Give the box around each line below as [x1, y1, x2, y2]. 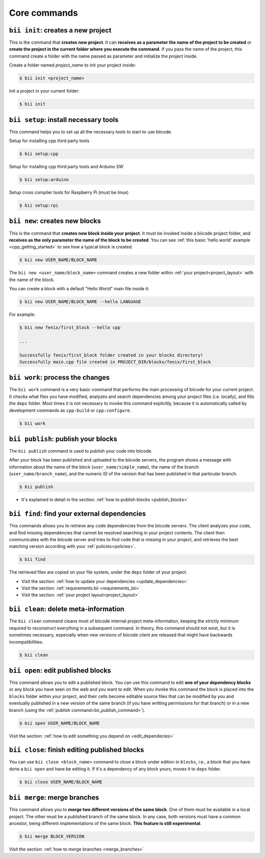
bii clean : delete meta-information [9, 605, 125, 613]
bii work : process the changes [9, 373, 110, 382]
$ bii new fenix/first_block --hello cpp [19, 325, 121, 330]
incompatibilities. [9, 639, 44, 644]
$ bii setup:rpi [19, 203, 59, 208]
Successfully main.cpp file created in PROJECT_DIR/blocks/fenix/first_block [19, 359, 211, 365]
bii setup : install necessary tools [9, 116, 119, 124]
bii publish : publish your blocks [9, 435, 117, 443]
